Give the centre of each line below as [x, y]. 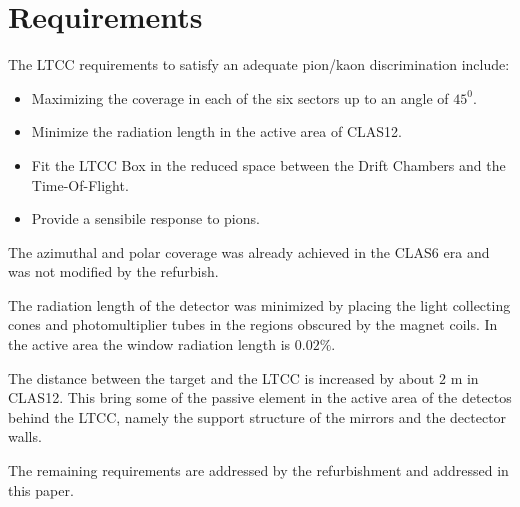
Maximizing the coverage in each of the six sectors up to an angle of [240, 97]
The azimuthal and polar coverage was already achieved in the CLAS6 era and [249, 251]
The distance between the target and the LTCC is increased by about [221, 377]
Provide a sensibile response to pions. [145, 218]
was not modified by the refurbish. [113, 271]
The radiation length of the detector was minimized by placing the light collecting [259, 304]
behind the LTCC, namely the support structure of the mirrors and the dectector [257, 416]
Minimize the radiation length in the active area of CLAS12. [216, 131]
